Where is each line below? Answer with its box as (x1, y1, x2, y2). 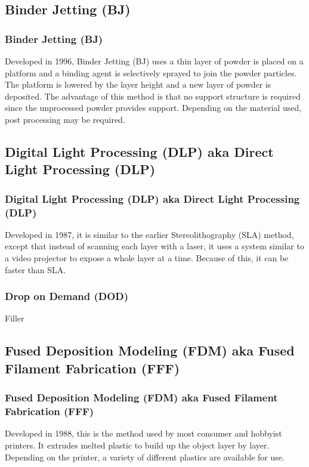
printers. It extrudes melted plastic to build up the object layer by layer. (5, 438, 270, 451)
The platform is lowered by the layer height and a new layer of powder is (5, 78, 271, 91)
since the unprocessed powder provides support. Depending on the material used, (5, 101, 302, 114)
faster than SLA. (5, 263, 66, 276)
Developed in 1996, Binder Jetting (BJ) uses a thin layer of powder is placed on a (5, 55, 304, 67)
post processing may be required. (5, 113, 125, 125)
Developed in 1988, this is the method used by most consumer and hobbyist (5, 427, 282, 440)
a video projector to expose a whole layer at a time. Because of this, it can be (5, 252, 289, 264)
